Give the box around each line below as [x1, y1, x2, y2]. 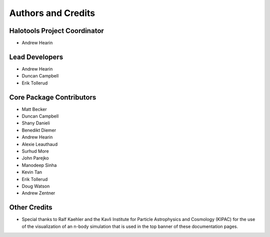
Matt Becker [21, 106, 47, 112]
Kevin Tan [21, 169, 42, 175]
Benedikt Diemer [21, 127, 56, 133]
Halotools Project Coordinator [9, 26, 104, 35]
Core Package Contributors [9, 93, 96, 101]
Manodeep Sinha [21, 162, 57, 168]
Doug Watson [21, 183, 50, 189]
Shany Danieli [21, 120, 50, 126]
